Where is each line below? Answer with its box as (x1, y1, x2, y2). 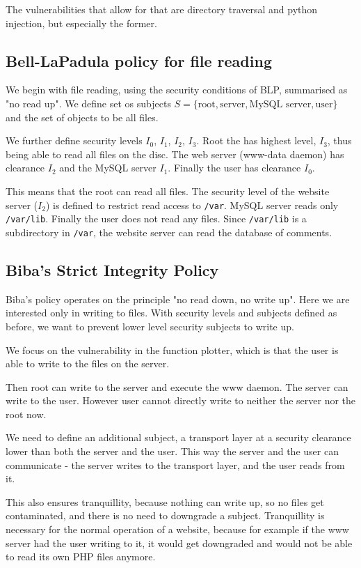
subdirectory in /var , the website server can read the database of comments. (6, 224, 332, 239)
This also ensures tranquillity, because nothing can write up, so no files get (6, 494, 324, 509)
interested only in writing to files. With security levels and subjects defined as (6, 305, 337, 320)
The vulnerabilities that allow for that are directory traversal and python (6, 2, 318, 16)
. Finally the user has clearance (168, 160, 301, 175)
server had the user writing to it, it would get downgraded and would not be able (6, 535, 353, 550)
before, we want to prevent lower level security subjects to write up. (6, 318, 294, 333)
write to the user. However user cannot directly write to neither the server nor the (6, 393, 356, 408)
